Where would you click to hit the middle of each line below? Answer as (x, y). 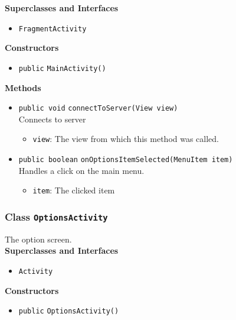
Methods (23, 87)
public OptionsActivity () (69, 311)
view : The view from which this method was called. (126, 139)
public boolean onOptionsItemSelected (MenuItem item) (126, 160)
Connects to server (52, 119)
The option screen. (38, 239)
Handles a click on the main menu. (81, 170)
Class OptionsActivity (56, 216)
